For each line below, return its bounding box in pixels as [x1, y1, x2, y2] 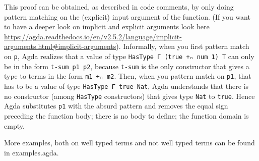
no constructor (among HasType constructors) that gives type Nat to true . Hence [4, 90, 255, 101]
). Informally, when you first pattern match [116, 41, 249, 51]
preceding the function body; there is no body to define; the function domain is [4, 110, 249, 121]
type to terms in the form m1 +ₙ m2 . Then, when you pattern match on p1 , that [4, 71, 251, 81]
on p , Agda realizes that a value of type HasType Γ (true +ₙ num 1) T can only [4, 50, 254, 61]
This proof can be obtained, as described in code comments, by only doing [4, 2, 234, 12]
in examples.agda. [4, 147, 59, 157]
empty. [4, 120, 25, 131]
